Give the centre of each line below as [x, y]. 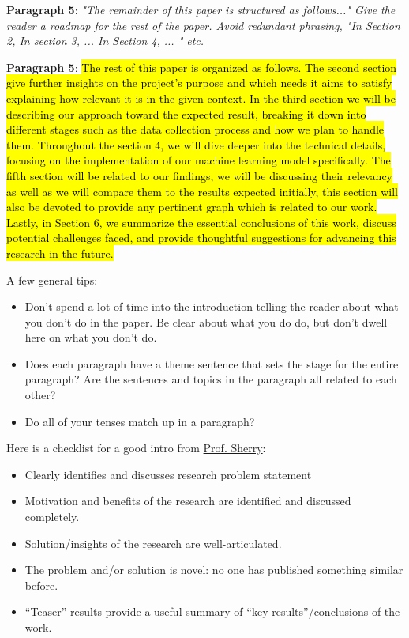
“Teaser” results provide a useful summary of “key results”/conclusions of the [212, 612]
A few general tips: [52, 279]
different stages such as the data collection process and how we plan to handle [195, 129]
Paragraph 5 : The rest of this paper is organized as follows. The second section [202, 67]
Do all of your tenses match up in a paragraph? [140, 421]
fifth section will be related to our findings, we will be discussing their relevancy [199, 175]
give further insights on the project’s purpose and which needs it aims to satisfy [199, 83]
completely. [52, 517]
